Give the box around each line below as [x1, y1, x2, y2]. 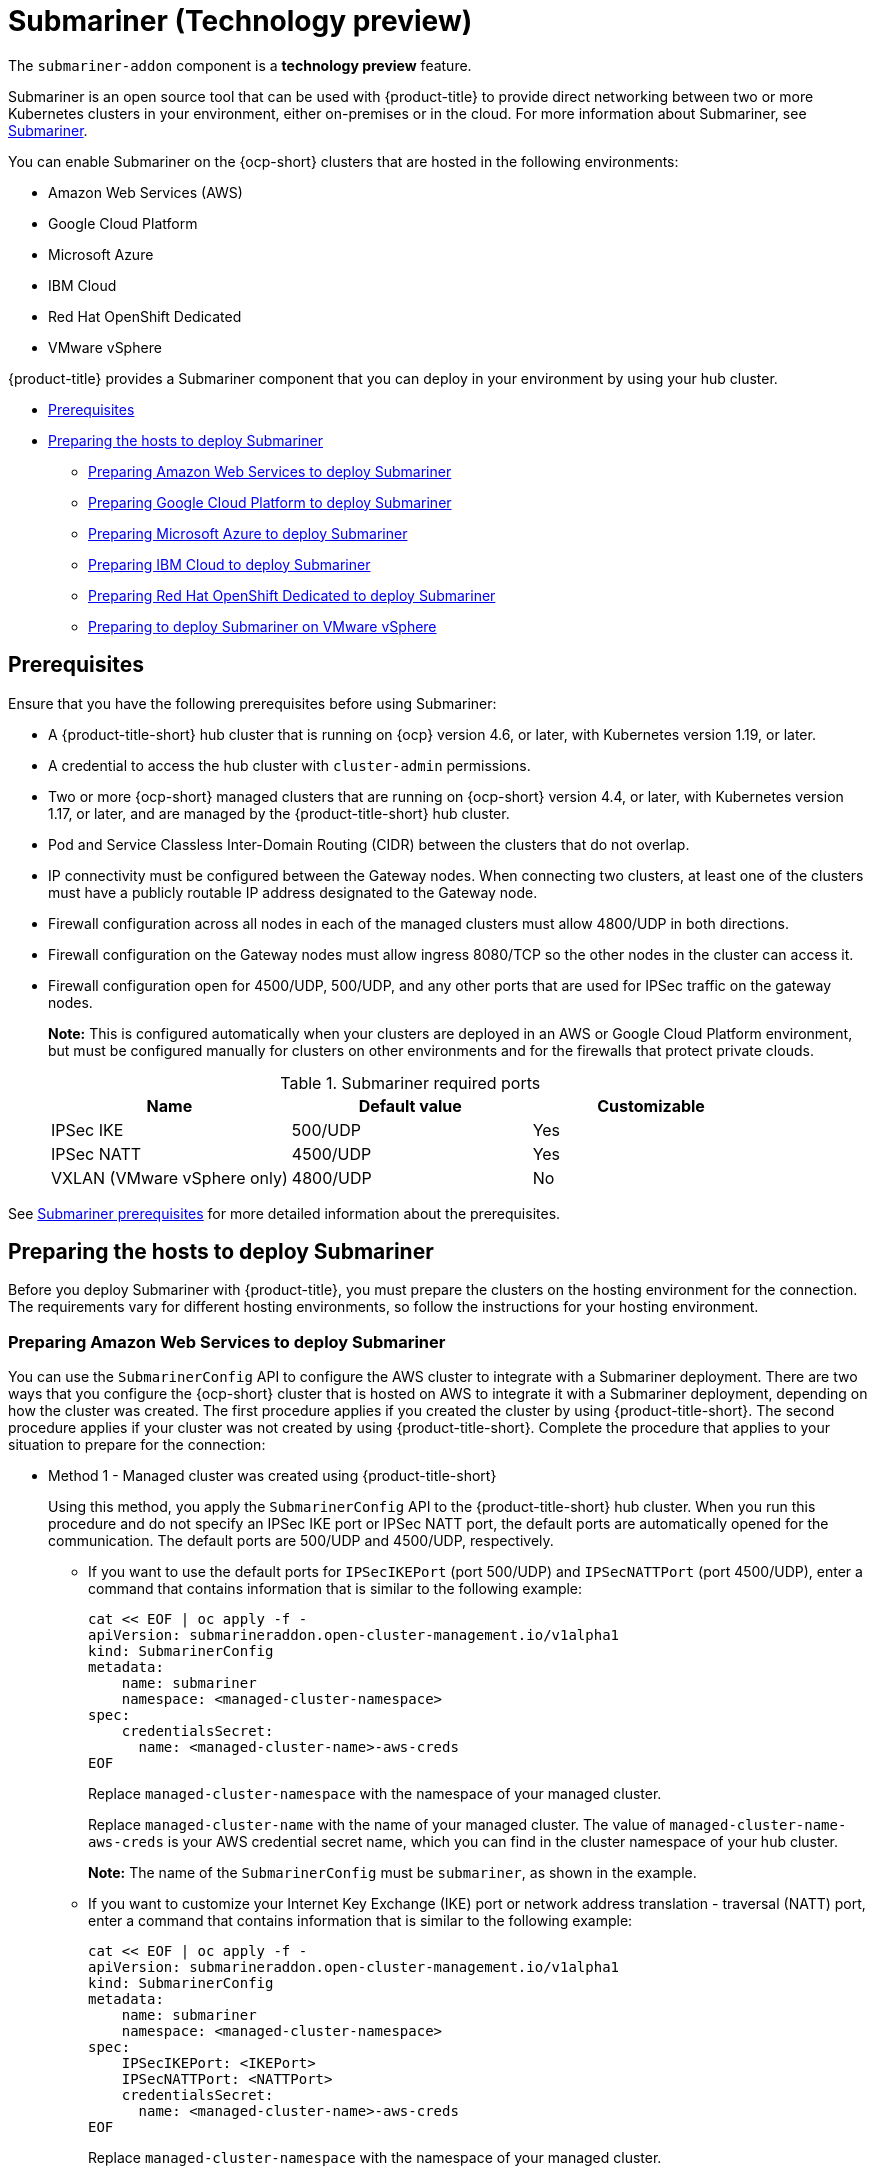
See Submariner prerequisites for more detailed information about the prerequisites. [8, 1204, 561, 1222]
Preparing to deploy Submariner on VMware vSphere [88, 617, 437, 635]
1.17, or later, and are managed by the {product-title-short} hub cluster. [48, 804, 510, 822]
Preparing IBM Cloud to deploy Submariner [88, 555, 371, 573]
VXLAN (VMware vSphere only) [51, 1167, 288, 1188]
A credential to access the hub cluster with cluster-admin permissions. [48, 756, 531, 774]
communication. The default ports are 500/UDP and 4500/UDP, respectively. [48, 1532, 554, 1550]
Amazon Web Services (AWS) [48, 183, 243, 201]
